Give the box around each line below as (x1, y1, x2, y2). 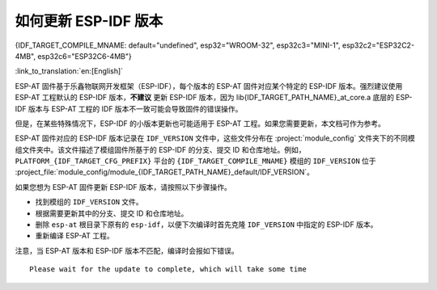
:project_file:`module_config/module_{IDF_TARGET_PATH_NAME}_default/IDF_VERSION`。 (15, 167, 315, 177)
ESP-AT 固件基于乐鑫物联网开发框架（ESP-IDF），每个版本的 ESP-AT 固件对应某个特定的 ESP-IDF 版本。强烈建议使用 (15, 81, 403, 90)
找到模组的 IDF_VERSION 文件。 (35, 197, 143, 207)
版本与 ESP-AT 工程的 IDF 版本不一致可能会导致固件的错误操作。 (28, 103, 243, 113)
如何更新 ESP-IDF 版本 (15, 12, 163, 30)
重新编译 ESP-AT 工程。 (35, 231, 115, 241)
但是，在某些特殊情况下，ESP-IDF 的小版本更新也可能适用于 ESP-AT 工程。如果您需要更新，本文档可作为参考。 (15, 118, 386, 128)
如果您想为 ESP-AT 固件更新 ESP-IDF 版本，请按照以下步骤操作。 (15, 182, 232, 191)
